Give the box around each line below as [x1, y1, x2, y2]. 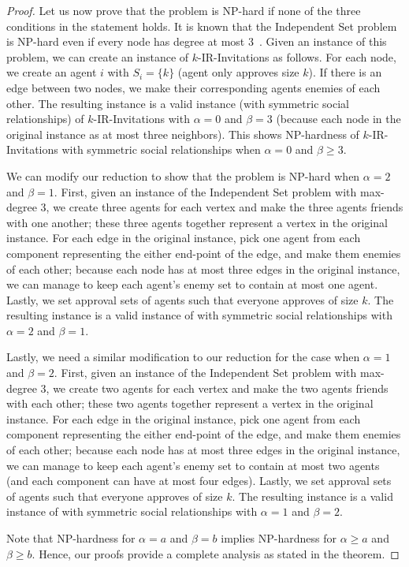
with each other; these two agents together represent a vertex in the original [6, 395, 374, 412]
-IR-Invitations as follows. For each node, [198, 48, 396, 65]
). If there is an [308, 64, 382, 80]
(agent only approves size [177, 64, 299, 80]
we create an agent [6, 64, 97, 80]
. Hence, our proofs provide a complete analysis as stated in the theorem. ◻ [32, 545, 400, 561]
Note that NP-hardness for [6, 530, 136, 546]
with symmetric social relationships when [61, 141, 261, 158]
